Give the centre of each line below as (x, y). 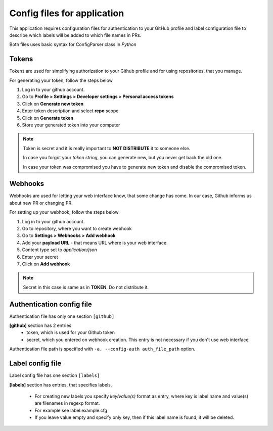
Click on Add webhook (46, 264)
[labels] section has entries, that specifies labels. (61, 385)
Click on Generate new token (53, 104)
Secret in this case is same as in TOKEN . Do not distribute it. (86, 287)
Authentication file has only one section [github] (62, 316)
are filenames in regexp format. (67, 403)
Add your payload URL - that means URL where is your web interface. (95, 243)
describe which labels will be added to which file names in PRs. (75, 35)
